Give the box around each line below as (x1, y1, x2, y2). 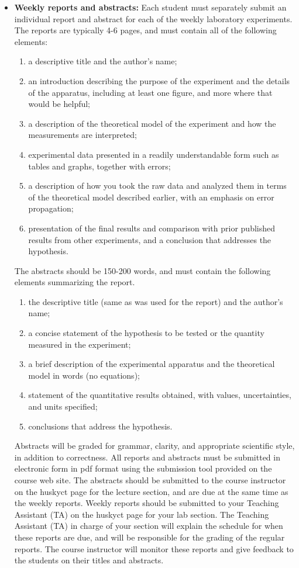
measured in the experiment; (28, 338, 131, 350)
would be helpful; (28, 98, 91, 110)
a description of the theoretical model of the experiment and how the (28, 117, 276, 129)
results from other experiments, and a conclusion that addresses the (28, 233, 271, 245)
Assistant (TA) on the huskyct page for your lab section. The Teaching (14, 508, 269, 520)
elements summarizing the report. (14, 276, 135, 288)
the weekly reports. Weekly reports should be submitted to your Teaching (14, 497, 279, 509)
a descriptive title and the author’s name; (28, 55, 177, 67)
